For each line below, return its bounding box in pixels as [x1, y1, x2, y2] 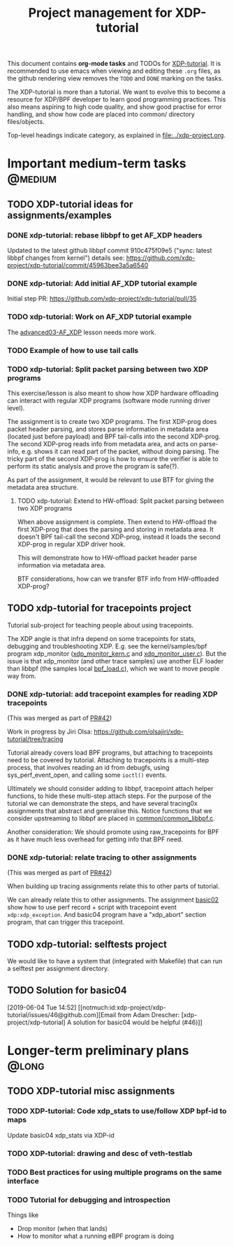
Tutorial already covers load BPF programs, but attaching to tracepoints [7, 748, 213, 757]
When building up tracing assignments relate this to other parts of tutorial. [7, 882, 220, 890]
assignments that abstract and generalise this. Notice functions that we [7, 806, 212, 815]
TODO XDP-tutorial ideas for [7, 198, 133, 210]
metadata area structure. [7, 483, 79, 491]
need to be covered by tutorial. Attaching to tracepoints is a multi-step [7, 755, 210, 764]
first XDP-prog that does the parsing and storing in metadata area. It [17, 525, 214, 533]
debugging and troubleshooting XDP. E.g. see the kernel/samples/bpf [7, 642, 207, 650]
